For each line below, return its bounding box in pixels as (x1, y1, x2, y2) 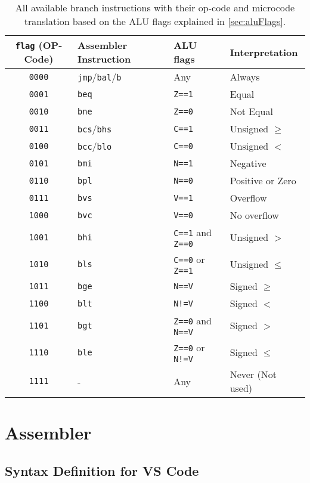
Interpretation (230, 45, 298, 59)
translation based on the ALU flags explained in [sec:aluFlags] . (24, 14, 286, 28)
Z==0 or (173, 340, 205, 354)
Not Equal (230, 104, 273, 118)
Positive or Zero (230, 174, 296, 187)
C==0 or (173, 252, 205, 266)
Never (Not (230, 367, 277, 381)
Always (230, 70, 260, 83)
